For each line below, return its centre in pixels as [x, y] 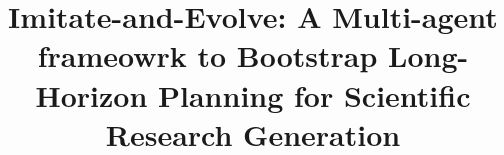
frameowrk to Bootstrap [207, 55]
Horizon [91, 94]
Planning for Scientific [314, 94]
